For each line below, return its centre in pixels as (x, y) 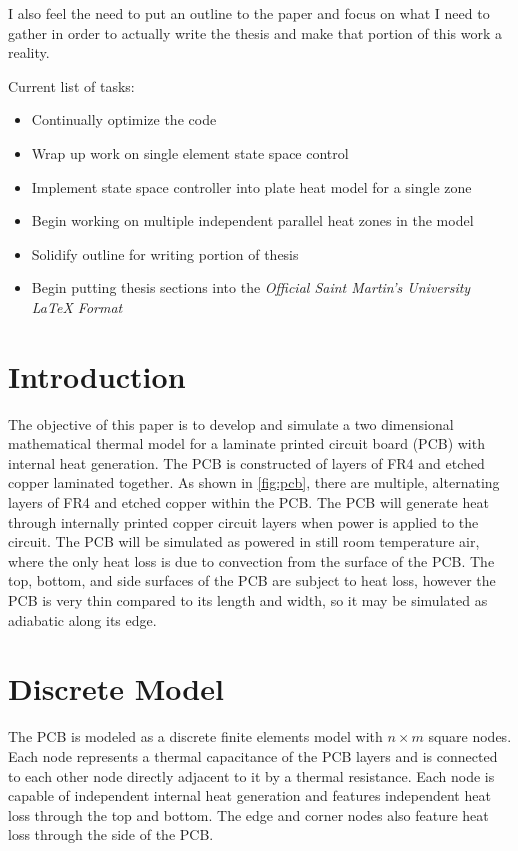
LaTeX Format (77, 306)
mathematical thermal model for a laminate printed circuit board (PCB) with (246, 443)
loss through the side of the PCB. (111, 834)
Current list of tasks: (71, 85)
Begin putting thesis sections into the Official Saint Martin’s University (251, 287)
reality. (29, 52)
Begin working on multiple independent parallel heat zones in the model (252, 220)
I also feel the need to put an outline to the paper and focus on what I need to (249, 13)
